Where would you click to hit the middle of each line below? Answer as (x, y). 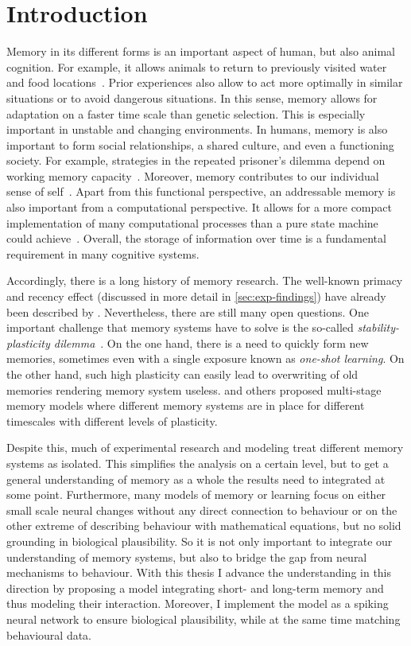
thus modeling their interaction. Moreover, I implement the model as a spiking (198, 603)
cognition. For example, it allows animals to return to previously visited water (197, 66)
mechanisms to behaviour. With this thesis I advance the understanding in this (199, 572)
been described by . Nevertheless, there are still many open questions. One (188, 311)
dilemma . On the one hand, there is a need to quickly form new (211, 342)
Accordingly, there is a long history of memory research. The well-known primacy (205, 280)
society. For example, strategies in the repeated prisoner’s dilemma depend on (196, 160)
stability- (378, 327)
